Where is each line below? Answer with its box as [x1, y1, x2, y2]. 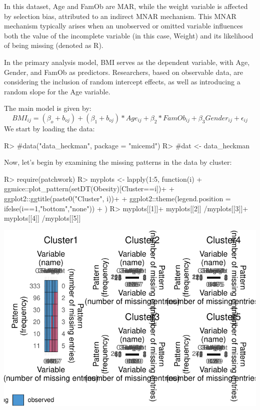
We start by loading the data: [4, 123, 95, 133]
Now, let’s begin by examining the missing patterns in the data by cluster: [4, 157, 232, 167]
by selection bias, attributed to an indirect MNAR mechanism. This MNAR [4, 10, 236, 21]
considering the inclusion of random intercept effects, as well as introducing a [4, 76, 240, 87]
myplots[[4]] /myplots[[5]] [4, 213, 81, 223]
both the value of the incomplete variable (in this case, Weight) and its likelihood [4, 30, 253, 40]
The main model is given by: [4, 103, 91, 113]
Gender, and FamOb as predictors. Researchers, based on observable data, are [4, 66, 243, 77]
